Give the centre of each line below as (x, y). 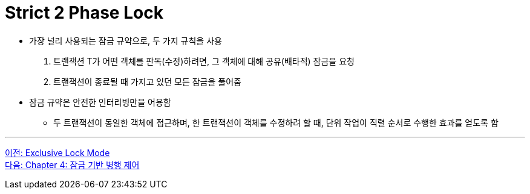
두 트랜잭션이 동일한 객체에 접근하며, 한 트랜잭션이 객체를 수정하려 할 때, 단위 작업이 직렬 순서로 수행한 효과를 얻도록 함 (276, 122)
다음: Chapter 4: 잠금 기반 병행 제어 (72, 164)
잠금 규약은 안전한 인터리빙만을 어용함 (100, 102)
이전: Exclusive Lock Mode (57, 152)
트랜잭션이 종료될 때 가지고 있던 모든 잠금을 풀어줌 (147, 81)
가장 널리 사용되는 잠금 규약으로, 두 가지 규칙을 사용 (126, 40)
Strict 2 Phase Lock (84, 13)
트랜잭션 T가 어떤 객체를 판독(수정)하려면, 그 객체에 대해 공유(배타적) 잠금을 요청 (204, 61)
